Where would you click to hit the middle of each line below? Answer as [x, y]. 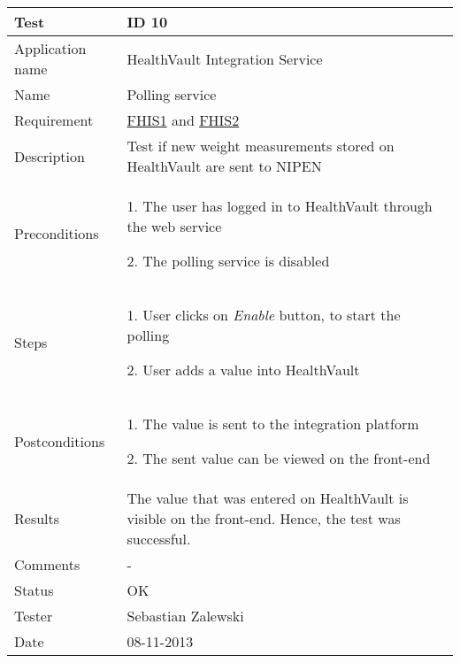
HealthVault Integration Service [225, 58]
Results [37, 518]
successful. [159, 539]
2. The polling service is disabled [228, 261]
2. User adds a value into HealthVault [243, 370]
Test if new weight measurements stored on [261, 146]
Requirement [54, 120]
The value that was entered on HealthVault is [268, 498]
